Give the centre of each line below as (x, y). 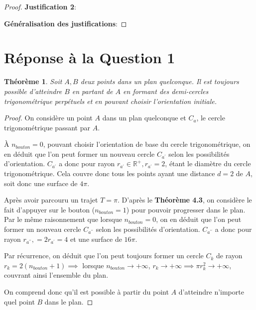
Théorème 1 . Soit (33, 81)
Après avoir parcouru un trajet (51, 200)
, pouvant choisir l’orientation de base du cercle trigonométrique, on (147, 144)
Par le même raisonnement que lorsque (63, 219)
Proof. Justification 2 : (40, 6)
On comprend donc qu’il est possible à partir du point (86, 292)
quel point (19, 301)
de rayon (229, 256)
